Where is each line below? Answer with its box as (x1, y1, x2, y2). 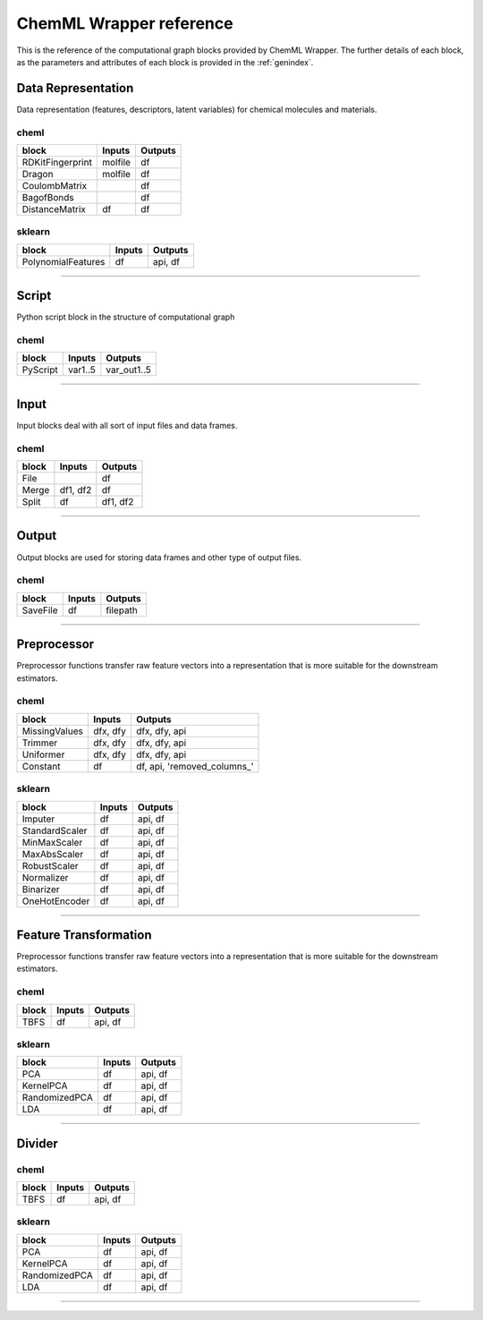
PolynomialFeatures (21, 255, 106, 268)
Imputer (21, 813, 55, 825)
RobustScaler (21, 859, 80, 872)
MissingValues (21, 725, 84, 737)
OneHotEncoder (21, 895, 90, 907)
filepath (106, 604, 139, 617)
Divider (16, 1136, 58, 1151)
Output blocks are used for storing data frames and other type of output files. (16, 551, 302, 563)
